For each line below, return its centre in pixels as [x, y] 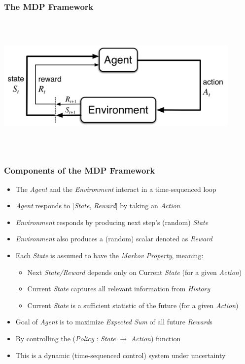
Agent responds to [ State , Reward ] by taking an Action [98, 205]
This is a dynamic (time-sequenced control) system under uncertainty [121, 355]
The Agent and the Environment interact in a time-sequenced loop [116, 189]
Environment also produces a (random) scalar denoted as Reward [114, 239]
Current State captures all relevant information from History [119, 289]
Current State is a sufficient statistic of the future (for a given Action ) [133, 305]
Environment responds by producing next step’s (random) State [112, 222]
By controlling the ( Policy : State [66, 338]
